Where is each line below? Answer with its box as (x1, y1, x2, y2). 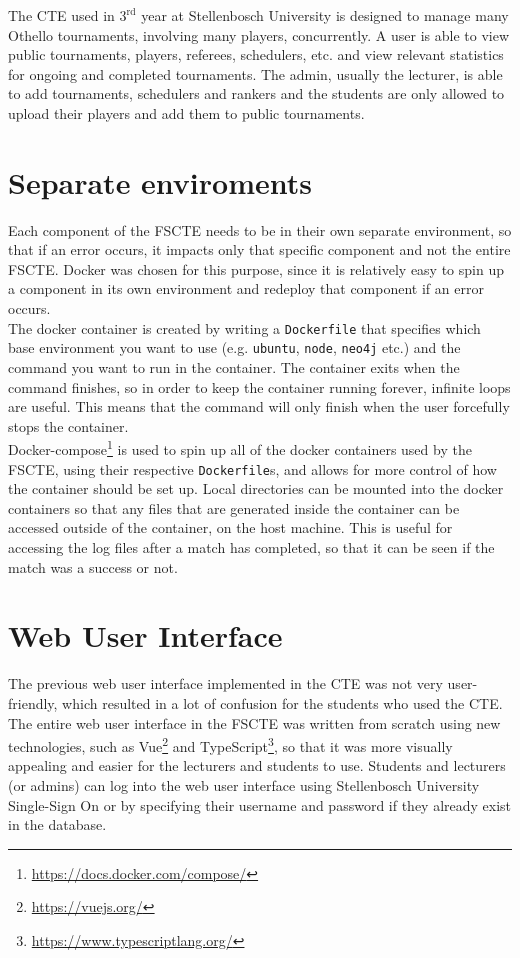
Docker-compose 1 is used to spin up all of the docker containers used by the (8, 436, 472, 459)
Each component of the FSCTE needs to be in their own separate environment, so (8, 219, 512, 240)
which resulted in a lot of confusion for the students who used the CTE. (62, 692, 503, 713)
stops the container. (8, 415, 129, 436)
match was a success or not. (8, 556, 178, 577)
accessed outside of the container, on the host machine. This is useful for (8, 517, 453, 538)
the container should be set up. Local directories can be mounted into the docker (8, 478, 504, 499)
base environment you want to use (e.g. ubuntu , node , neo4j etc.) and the (8, 337, 461, 358)
